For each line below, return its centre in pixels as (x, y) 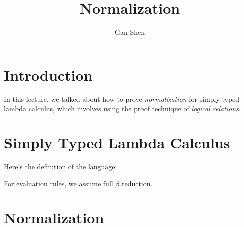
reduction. (137, 183)
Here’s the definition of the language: (61, 166)
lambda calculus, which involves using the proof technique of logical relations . (122, 108)
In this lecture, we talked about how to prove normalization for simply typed (122, 98)
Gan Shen (129, 32)
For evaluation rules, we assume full (59, 183)
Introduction (48, 74)
